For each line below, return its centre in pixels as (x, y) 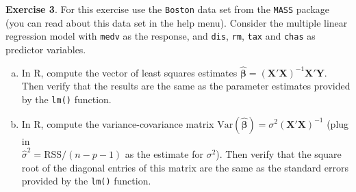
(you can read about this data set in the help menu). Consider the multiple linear (177, 22)
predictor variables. (46, 49)
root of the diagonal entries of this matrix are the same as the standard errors (185, 167)
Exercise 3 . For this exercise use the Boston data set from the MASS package (168, 9)
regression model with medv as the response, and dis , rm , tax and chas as (161, 36)
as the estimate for (164, 154)
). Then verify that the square (279, 154)
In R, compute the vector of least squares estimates (129, 72)
